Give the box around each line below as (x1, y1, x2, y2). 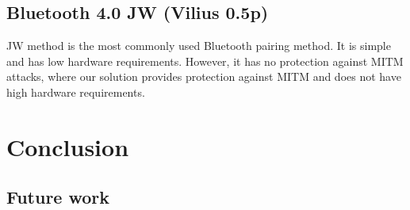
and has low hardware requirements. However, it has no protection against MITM (6, 52, 404, 69)
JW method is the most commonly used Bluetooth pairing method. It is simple (6, 37, 391, 54)
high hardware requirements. (6, 83, 145, 100)
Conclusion (6, 130, 129, 162)
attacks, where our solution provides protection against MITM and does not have (6, 68, 401, 85)
